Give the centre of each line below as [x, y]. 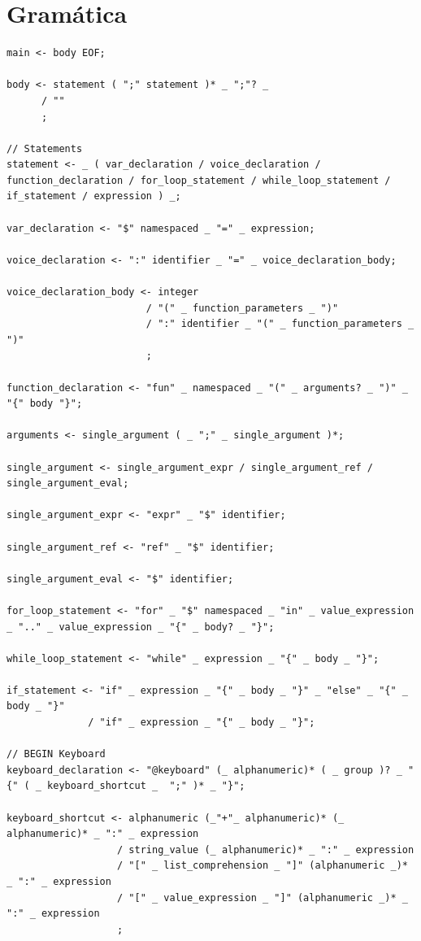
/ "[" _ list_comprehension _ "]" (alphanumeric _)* [263, 866]
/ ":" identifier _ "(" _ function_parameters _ [280, 324]
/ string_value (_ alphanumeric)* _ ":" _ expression [266, 850]
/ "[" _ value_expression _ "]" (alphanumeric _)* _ [263, 897]
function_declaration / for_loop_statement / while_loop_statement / [199, 180]
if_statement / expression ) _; [94, 196]
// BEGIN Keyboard [56, 754]
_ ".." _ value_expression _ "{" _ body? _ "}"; [141, 627]
